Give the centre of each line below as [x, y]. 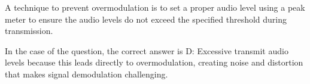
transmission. [29, 31]
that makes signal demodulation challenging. [86, 74]
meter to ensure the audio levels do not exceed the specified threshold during [146, 19]
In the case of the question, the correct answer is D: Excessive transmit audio [147, 50]
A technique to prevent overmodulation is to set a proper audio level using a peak [155, 7]
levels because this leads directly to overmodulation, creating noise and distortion [154, 62]
